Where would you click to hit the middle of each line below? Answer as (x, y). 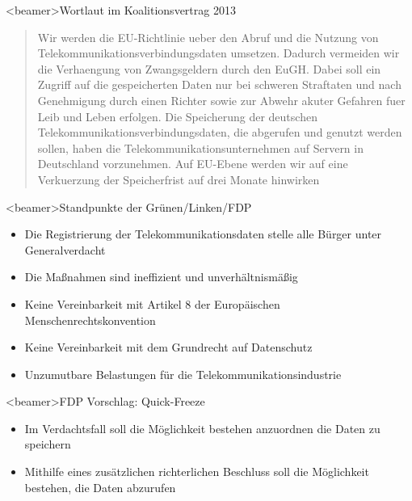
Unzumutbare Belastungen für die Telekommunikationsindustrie (183, 374)
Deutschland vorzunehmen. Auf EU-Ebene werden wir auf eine (193, 164)
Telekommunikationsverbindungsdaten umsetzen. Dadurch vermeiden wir (219, 53)
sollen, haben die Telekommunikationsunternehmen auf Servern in (200, 147)
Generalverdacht (65, 249)
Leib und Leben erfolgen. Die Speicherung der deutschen (177, 116)
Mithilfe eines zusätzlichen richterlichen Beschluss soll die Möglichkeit (197, 472)
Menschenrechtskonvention (90, 320)
